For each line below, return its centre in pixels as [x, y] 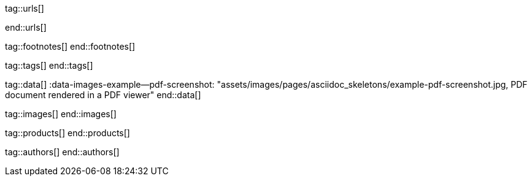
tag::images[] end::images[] [61, 114]
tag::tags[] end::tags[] [49, 65]
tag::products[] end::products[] [67, 133]
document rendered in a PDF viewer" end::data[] [103, 95]
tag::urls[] [25, 8]
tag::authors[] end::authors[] [62, 152]
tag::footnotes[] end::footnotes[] [70, 46]
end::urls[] [26, 27]
